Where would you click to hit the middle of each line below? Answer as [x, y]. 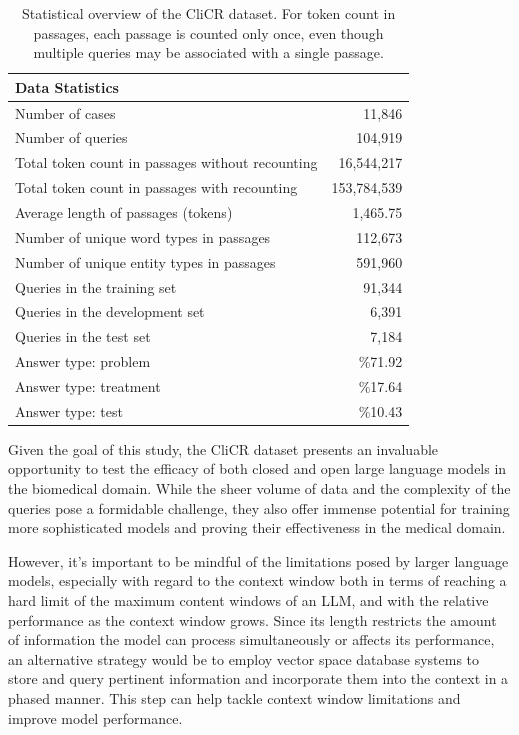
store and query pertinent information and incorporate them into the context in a [258, 678]
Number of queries [71, 137]
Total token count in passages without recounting [166, 162]
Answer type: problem [83, 361]
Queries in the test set [83, 336]
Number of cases [65, 112]
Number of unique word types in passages [143, 236]
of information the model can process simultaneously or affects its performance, [251, 639]
